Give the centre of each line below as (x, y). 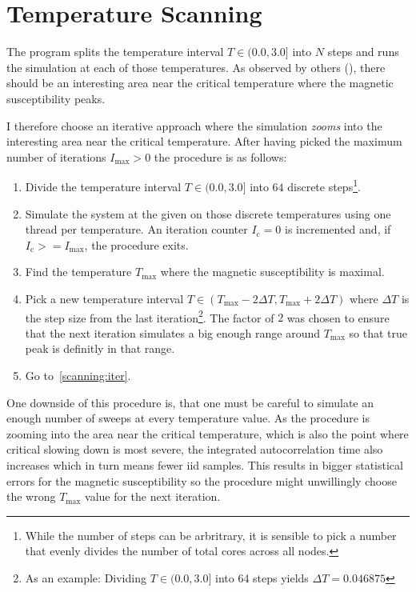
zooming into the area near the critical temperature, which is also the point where (208, 433)
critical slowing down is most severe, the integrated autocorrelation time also (195, 449)
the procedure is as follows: (220, 156)
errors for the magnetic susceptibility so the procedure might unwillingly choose (202, 480)
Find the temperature (78, 272)
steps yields (281, 577)
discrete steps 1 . (324, 185)
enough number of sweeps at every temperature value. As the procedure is (188, 418)
